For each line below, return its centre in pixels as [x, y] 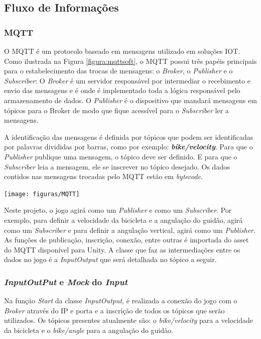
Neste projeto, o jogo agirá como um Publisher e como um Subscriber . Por [118, 210]
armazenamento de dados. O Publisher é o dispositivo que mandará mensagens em [130, 100]
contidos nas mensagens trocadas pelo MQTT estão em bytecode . [103, 176]
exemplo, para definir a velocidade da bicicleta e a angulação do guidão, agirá [123, 220]
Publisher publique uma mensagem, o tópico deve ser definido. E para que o [121, 156]
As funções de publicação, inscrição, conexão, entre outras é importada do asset [126, 240]
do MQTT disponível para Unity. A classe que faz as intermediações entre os [122, 249]
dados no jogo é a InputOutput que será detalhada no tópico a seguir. [110, 259]
